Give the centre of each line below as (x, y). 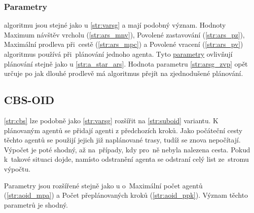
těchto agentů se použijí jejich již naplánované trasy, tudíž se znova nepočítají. (122, 140)
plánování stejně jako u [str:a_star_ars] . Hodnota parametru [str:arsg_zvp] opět (126, 63)
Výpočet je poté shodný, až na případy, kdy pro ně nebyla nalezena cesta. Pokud (127, 149)
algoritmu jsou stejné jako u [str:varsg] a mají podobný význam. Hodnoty (115, 25)
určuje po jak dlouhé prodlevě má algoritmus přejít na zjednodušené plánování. (124, 73)
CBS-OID (29, 100)
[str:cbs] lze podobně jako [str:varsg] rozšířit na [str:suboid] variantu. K (111, 120)
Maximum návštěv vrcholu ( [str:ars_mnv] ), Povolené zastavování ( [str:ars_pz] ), (125, 34)
